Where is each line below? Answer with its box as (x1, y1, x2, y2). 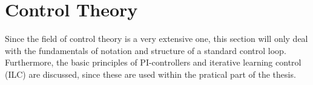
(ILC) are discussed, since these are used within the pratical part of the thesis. (5, 67, 296, 80)
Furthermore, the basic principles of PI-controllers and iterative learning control (5, 56, 301, 69)
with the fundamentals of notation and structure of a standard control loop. (5, 44, 286, 56)
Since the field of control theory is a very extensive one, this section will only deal (5, 32, 308, 45)
